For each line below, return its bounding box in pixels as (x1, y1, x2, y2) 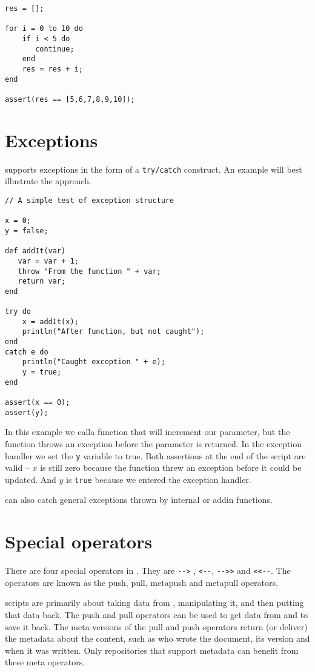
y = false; (5, 226, 48, 235)
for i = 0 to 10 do (5, 24, 83, 33)
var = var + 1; (18, 256, 79, 265)
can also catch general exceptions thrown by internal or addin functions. (5, 493, 273, 506)
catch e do (5, 347, 48, 356)
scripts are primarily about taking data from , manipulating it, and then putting (5, 596, 304, 609)
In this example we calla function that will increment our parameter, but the (5, 425, 290, 438)
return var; (18, 277, 66, 286)
